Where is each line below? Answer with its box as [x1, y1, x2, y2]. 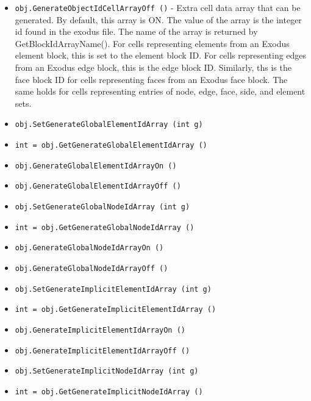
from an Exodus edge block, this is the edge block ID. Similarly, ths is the [15, 61, 291, 74]
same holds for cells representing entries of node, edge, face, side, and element [15, 85, 306, 98]
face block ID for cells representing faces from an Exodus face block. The [15, 73, 288, 85]
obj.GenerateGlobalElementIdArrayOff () [15, 182, 181, 191]
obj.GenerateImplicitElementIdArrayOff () [15, 346, 190, 355]
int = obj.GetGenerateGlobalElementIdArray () [15, 141, 207, 150]
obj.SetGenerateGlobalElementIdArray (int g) [15, 120, 203, 129]
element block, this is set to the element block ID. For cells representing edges [15, 49, 307, 62]
